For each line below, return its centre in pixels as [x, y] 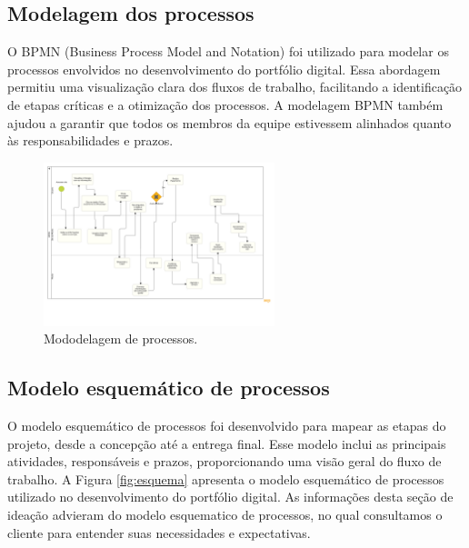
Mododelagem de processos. [121, 339]
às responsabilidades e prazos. [90, 140]
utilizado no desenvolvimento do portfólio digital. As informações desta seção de [230, 497]
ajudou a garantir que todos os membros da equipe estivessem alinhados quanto [230, 122]
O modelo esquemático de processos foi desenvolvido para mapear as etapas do [227, 426]
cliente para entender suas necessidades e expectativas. [159, 532]
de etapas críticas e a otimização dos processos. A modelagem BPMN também [225, 104]
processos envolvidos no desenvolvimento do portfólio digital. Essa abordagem [224, 69]
